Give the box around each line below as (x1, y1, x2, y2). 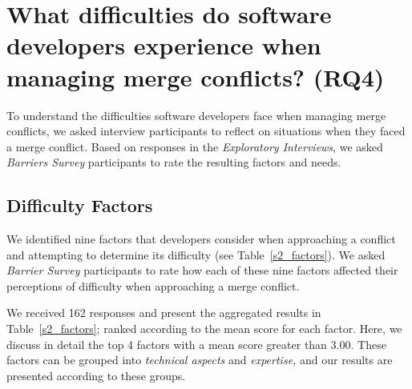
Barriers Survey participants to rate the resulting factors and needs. (6, 154, 341, 170)
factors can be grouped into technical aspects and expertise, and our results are (6, 351, 393, 368)
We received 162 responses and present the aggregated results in (6, 304, 321, 321)
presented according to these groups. (6, 367, 186, 383)
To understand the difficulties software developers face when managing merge (6, 106, 386, 123)
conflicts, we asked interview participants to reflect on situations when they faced (6, 122, 406, 139)
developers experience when (6, 29, 321, 62)
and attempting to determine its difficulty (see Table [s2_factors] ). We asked (6, 246, 386, 263)
